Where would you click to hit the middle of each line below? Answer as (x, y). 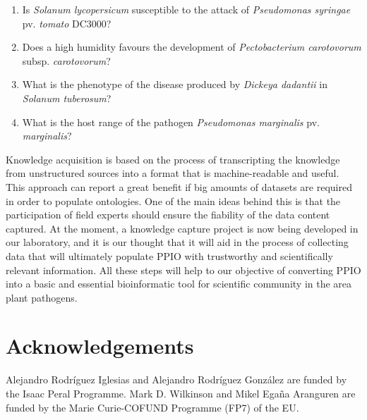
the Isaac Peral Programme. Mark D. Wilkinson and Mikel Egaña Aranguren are (181, 393)
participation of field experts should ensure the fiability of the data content (168, 215)
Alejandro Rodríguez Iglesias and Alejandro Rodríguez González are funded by (176, 379)
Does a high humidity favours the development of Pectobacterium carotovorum (192, 47)
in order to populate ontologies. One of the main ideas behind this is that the (173, 200)
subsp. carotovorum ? (66, 60)
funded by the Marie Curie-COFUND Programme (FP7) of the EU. (152, 407)
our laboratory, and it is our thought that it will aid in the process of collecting (177, 242)
